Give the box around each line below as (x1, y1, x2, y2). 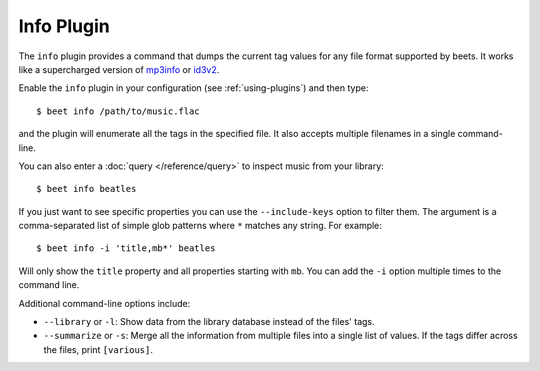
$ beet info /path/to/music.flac (36, 105, 200, 117)
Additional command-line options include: (18, 297, 191, 309)
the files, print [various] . (43, 343, 154, 355)
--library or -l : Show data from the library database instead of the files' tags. (43, 316, 375, 328)
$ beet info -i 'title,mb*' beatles (36, 243, 216, 254)
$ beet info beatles (36, 183, 137, 195)
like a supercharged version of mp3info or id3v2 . (18, 63, 220, 75)
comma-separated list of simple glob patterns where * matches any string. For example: (18, 220, 382, 232)
